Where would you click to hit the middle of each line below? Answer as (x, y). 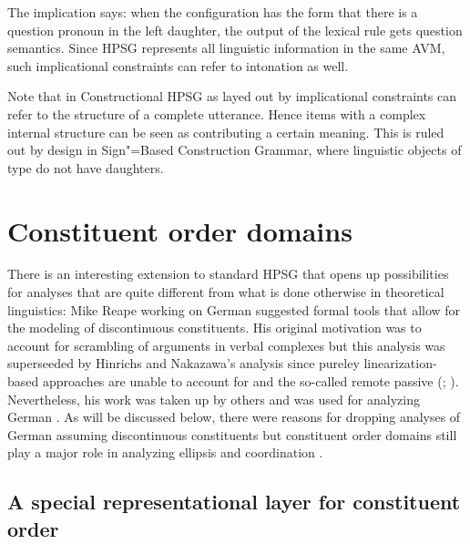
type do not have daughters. (86, 167)
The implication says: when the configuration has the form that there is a (213, 12)
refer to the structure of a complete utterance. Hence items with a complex (217, 113)
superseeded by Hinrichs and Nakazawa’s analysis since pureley (184, 363)
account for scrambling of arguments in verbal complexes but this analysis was (226, 345)
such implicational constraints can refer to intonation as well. (178, 65)
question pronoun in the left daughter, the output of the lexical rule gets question (235, 30)
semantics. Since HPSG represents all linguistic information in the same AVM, (226, 48)
